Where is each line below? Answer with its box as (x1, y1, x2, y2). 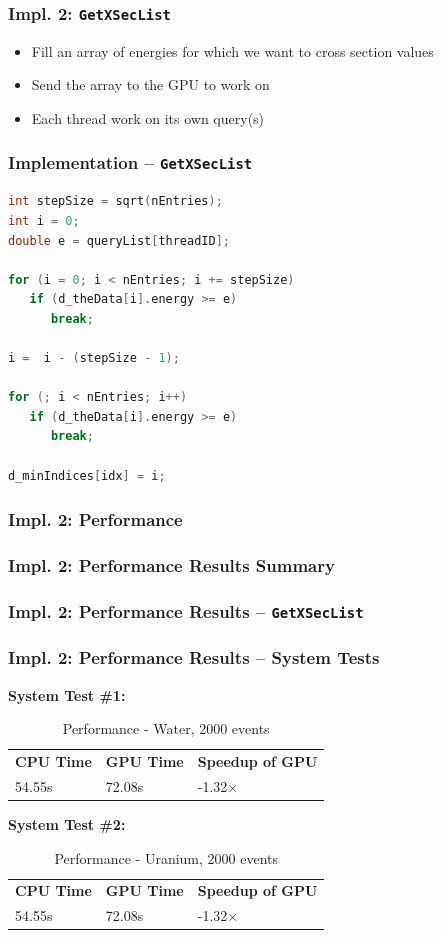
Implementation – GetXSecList (8, 150, 253, 175)
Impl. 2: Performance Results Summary (8, 553, 335, 578)
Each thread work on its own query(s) (31, 107, 265, 128)
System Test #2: (8, 813, 126, 834)
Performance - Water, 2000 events (62, 718, 270, 739)
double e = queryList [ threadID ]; (8, 233, 230, 248)
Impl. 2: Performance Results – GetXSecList (8, 598, 364, 623)
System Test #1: (8, 684, 126, 705)
